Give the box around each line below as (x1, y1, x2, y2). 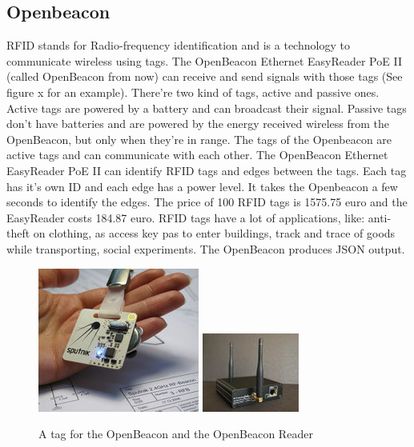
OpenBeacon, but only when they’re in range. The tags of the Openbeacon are (6, 130, 392, 147)
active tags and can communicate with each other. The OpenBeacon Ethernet (6, 146, 388, 163)
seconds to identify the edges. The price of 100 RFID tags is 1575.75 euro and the (6, 194, 408, 210)
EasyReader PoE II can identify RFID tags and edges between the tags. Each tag (6, 162, 407, 178)
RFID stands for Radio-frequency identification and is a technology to (6, 37, 350, 54)
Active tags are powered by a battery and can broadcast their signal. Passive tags (6, 99, 407, 116)
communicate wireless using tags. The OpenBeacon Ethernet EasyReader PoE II (6, 52, 402, 69)
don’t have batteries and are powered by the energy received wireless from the (6, 115, 390, 132)
